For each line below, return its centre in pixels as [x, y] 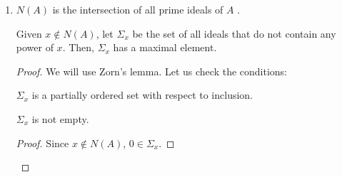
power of [35, 47]
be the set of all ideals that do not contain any [234, 33]
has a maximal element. [165, 47]
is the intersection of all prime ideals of [138, 9]
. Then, [78, 47]
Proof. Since [42, 143]
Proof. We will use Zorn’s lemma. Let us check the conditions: [152, 71]
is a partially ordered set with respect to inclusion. [142, 95]
